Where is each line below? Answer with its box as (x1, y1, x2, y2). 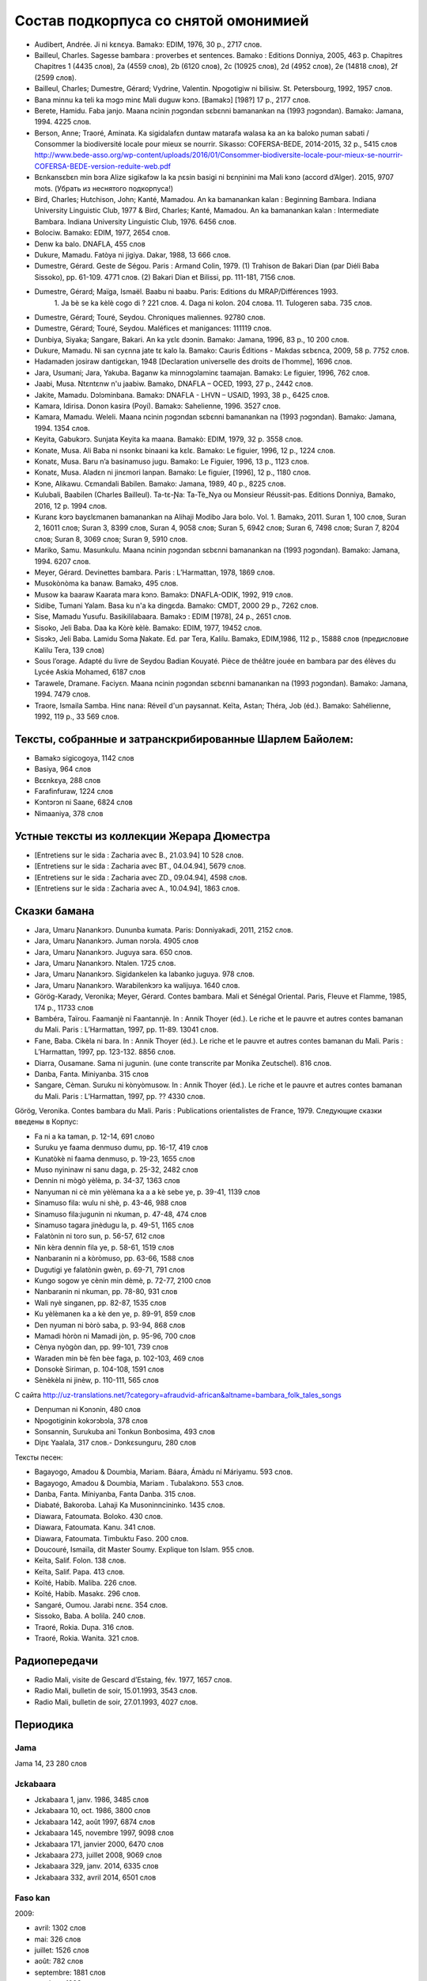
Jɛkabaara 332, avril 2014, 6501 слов (34, 1872, 157, 1882)
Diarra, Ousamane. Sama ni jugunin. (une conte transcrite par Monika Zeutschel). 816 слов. (34, 1058, 332, 1067)
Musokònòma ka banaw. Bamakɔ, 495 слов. (34, 578, 179, 588)
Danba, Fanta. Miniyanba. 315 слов (34, 1069, 149, 1078)
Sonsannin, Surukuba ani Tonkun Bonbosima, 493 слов (34, 1427, 215, 1437)
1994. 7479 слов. (34, 689, 91, 699)
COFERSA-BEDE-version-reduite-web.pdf (34, 161, 172, 170)
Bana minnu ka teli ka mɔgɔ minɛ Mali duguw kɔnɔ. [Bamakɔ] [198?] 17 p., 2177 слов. (34, 95, 312, 105)
